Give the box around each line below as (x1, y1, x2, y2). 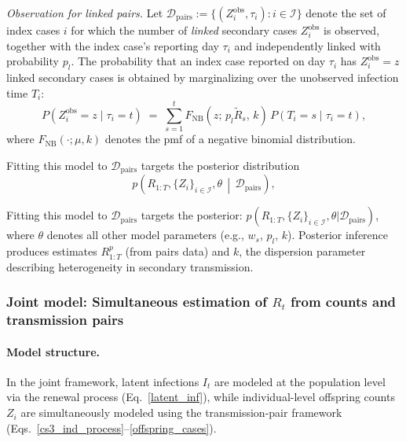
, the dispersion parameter (239, 243, 366, 260)
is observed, (324, 22, 380, 38)
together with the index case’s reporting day (6, 37, 219, 53)
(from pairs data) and (125, 243, 230, 260)
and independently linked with (234, 37, 381, 53)
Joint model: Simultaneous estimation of (6, 292, 268, 311)
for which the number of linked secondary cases (71, 22, 298, 38)
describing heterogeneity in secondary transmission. (6, 258, 254, 274)
